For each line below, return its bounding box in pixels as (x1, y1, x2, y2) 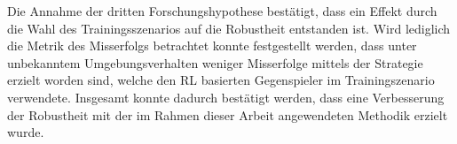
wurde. (7, 123, 44, 141)
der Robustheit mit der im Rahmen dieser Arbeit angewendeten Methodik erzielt (7, 105, 448, 124)
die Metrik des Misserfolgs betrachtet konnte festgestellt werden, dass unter (7, 36, 417, 55)
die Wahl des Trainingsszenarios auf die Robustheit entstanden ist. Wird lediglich (7, 19, 451, 37)
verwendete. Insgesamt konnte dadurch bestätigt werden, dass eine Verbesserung (7, 87, 445, 106)
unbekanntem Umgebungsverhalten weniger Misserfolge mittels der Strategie (7, 53, 423, 72)
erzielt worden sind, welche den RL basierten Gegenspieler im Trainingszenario (7, 71, 435, 89)
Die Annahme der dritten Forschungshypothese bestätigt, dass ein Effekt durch (7, 2, 437, 19)
